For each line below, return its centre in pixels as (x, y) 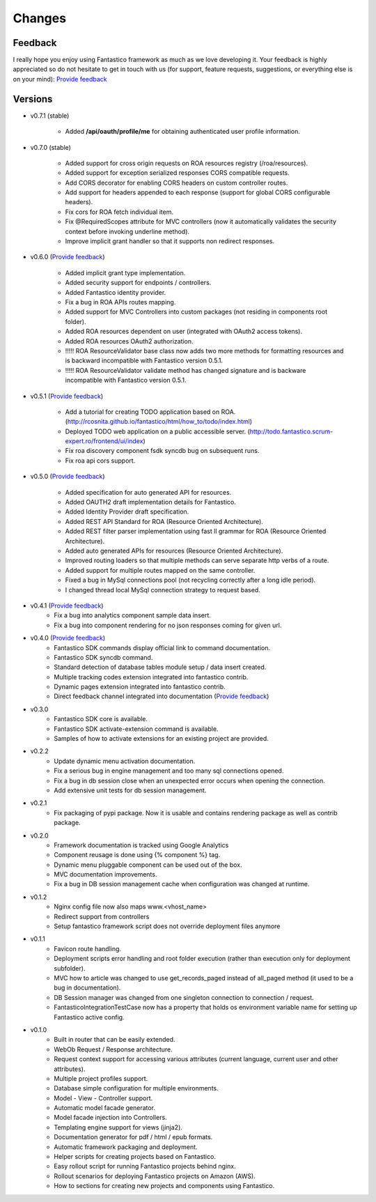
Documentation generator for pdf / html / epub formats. (133, 1137)
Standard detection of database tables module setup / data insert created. (160, 667)
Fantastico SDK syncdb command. (103, 657)
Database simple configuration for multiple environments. (136, 1088)
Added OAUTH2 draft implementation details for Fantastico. (150, 502)
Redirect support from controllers (102, 916)
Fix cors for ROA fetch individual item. (119, 212)
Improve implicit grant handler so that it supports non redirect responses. (170, 241)
